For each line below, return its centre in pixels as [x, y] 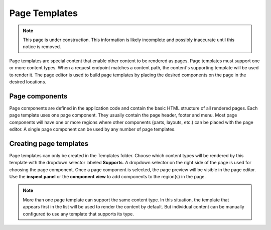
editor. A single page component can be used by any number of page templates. [92, 129]
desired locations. [28, 82]
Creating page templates [49, 143]
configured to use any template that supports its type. [78, 214]
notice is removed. [42, 47]
